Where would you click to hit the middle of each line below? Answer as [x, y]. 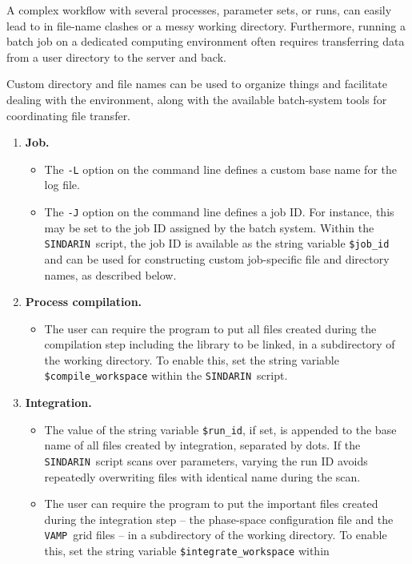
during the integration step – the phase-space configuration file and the [219, 519]
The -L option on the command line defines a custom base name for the [220, 169]
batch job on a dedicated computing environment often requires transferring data [206, 41]
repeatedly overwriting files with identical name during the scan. [202, 476]
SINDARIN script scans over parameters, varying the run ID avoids [206, 460]
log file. [62, 185]
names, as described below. [110, 274]
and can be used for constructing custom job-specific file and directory [217, 258]
